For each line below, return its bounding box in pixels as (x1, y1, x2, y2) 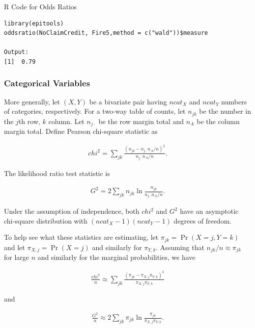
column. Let (48, 116, 85, 126)
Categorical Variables (4, 77, 90, 89)
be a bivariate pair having (89, 96, 167, 106)
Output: (4, 49, 29, 56)
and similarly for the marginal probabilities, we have (37, 252, 196, 262)
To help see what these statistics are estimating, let (4, 232, 159, 242)
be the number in (199, 106, 252, 116)
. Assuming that (156, 242, 204, 252)
